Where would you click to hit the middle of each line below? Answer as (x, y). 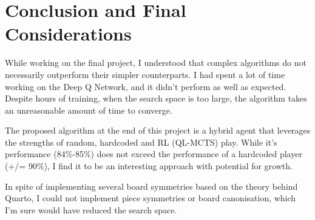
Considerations (68, 34)
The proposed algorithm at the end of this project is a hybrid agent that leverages (158, 130)
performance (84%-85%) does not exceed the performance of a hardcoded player (154, 154)
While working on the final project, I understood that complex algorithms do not (156, 63)
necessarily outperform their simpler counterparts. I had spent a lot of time (145, 74)
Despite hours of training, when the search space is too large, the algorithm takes (156, 98)
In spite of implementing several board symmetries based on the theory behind (151, 186)
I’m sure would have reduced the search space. (91, 209)
